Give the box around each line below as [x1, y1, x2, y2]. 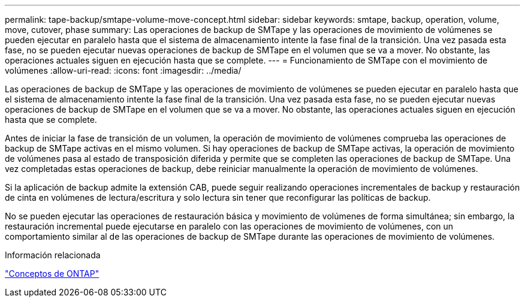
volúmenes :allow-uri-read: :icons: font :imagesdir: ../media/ [5, 65, 242, 75]
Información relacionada [5, 250, 101, 260]
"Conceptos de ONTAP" [5, 268, 99, 279]
